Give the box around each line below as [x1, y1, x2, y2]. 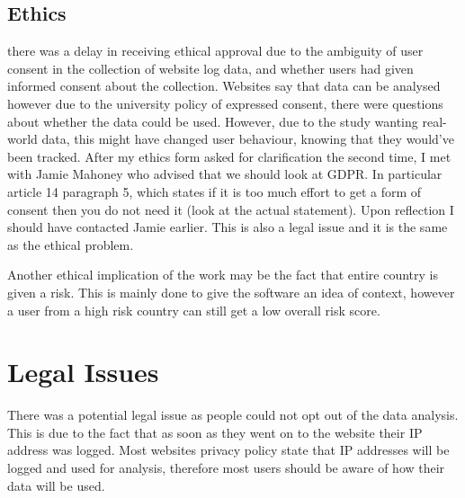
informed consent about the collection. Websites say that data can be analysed [7, 76, 441, 95]
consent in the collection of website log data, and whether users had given [7, 58, 414, 77]
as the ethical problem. [7, 235, 134, 253]
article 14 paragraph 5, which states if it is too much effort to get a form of [7, 182, 422, 200]
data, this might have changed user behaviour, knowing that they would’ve [41, 129, 454, 148]
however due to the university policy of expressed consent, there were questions [7, 93, 443, 112]
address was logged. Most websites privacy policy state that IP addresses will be [7, 440, 450, 459]
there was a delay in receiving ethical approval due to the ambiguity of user [7, 41, 424, 60]
